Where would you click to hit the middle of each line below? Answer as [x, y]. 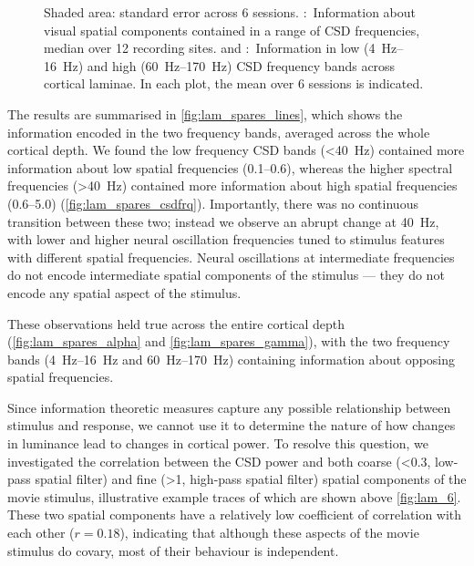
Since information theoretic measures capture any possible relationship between [229, 407]
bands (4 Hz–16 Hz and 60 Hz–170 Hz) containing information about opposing [232, 359]
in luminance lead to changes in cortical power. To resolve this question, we [218, 443]
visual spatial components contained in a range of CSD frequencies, [232, 30]
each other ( [41, 533]
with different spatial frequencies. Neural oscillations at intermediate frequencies [231, 257]
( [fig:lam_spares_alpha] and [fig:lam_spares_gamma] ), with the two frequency [229, 341]
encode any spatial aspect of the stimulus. [124, 292]
